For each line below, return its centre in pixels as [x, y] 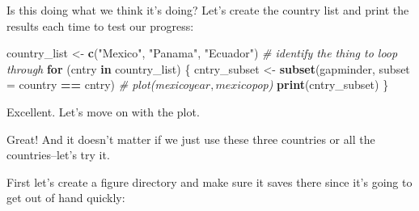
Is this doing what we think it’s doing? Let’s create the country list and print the [208, 10]
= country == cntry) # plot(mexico [98, 84]
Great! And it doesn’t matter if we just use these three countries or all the [191, 139]
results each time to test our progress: [100, 25]
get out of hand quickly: [66, 198]
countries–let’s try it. [58, 155]
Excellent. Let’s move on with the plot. [103, 111]
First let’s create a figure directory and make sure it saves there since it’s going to [209, 181]
